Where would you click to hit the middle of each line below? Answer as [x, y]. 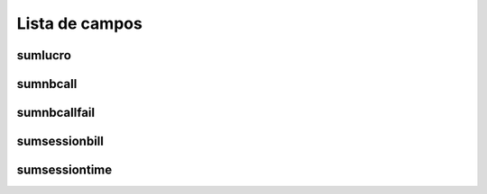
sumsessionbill [60, 141]
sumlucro [44, 55]
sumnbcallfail [55, 113]
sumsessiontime [64, 170]
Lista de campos [80, 23]
